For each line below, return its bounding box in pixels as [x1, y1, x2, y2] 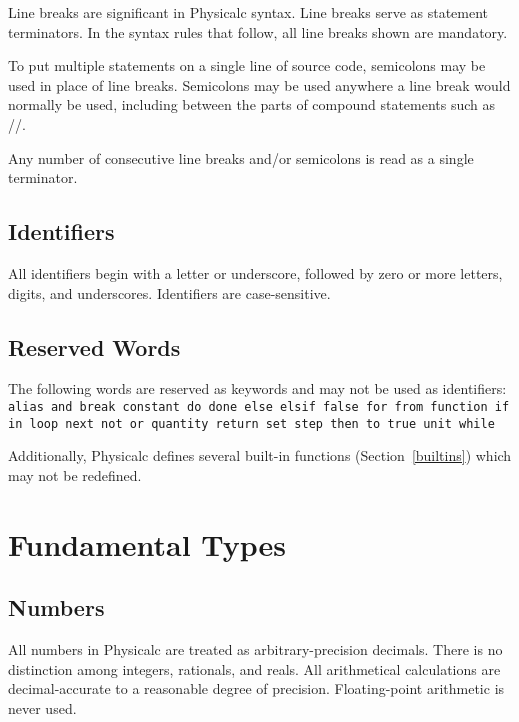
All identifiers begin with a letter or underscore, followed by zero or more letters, [8, 262, 503, 283]
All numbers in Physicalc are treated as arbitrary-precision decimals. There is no [8, 639, 503, 660]
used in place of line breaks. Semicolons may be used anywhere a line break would [8, 74, 511, 95]
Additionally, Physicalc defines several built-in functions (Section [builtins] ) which [8, 445, 512, 466]
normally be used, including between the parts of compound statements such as [8, 94, 496, 115]
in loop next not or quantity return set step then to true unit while [8, 416, 495, 431]
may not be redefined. [8, 464, 142, 485]
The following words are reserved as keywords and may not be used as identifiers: [8, 378, 507, 399]
